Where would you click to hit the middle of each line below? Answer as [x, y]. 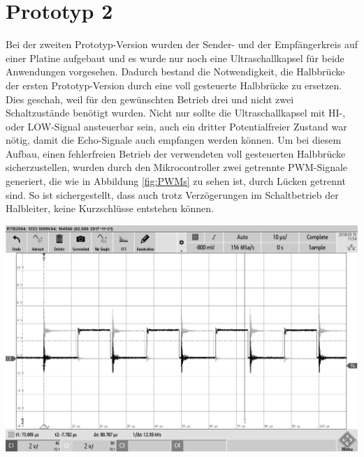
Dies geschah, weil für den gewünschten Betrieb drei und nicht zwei [150, 99]
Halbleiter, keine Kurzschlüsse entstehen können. [110, 208]
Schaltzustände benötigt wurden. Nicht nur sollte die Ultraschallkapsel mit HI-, [176, 113]
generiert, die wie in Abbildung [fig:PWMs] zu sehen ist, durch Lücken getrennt [176, 181]
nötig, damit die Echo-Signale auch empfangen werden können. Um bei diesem [174, 140]
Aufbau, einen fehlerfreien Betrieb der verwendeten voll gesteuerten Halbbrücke [176, 153]
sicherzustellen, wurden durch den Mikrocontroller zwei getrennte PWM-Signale [177, 167]
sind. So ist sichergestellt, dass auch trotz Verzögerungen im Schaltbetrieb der [172, 194]
